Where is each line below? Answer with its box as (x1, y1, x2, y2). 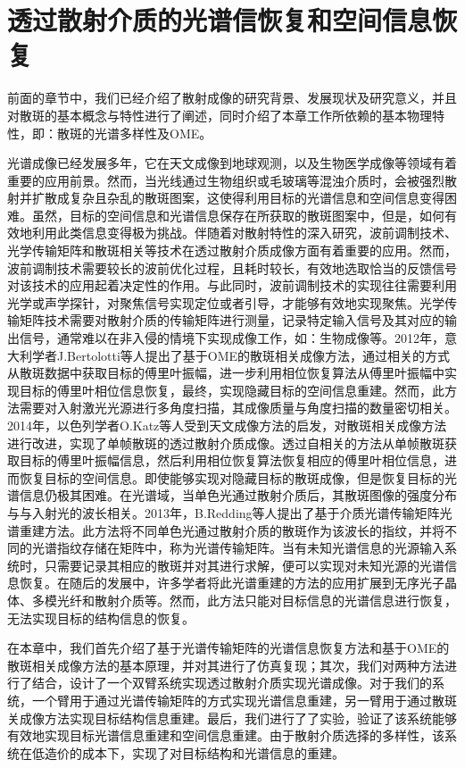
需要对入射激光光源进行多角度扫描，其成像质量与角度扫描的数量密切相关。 (19, 398, 457, 417)
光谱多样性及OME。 (94, 123, 212, 142)
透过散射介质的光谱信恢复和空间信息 (7, 2, 433, 38)
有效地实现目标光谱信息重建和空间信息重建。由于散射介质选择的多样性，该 (7, 726, 444, 745)
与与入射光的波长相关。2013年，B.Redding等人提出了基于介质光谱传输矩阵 (7, 503, 440, 522)
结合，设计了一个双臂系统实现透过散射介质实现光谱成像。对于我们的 (31, 673, 432, 692)
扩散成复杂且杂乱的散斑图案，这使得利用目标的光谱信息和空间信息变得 (31, 188, 444, 207)
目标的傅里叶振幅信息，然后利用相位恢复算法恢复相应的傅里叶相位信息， (19, 451, 444, 470)
